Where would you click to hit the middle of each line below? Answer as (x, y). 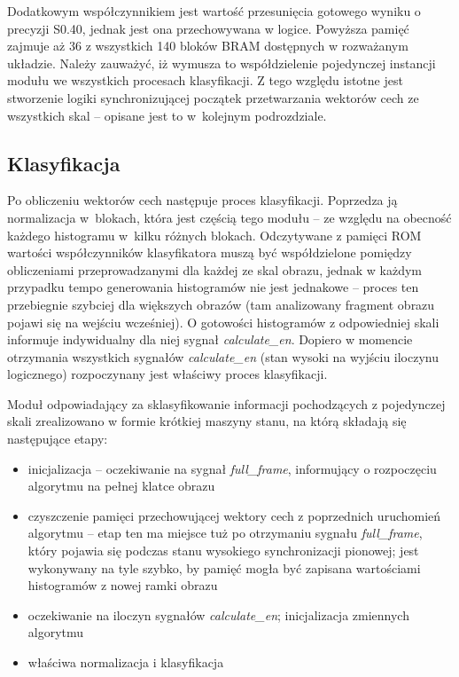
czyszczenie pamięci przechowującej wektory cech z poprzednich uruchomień (234, 515)
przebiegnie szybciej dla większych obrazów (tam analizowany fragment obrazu (221, 304)
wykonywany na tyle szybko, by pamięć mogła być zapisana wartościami (224, 567)
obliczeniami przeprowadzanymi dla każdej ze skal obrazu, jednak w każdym (215, 269)
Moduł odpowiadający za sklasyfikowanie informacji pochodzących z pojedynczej (226, 403)
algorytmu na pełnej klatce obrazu (121, 486)
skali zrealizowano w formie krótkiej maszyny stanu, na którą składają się (207, 421)
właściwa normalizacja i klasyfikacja (126, 662)
